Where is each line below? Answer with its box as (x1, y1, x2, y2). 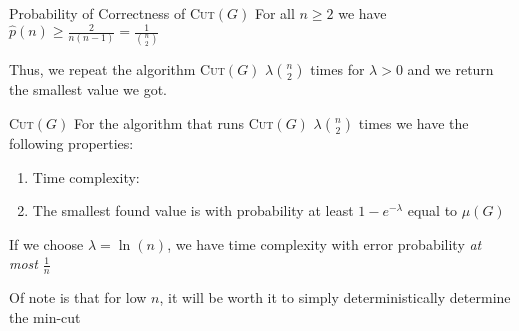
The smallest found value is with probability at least (32, 200, 354, 221)
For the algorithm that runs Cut (73, 113, 274, 134)
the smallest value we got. (9, 79, 168, 100)
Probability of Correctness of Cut (9, 3, 215, 23)
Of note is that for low (9, 287, 147, 308)
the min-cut (9, 306, 81, 327)
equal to (407, 200, 458, 221)
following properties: (9, 133, 134, 154)
